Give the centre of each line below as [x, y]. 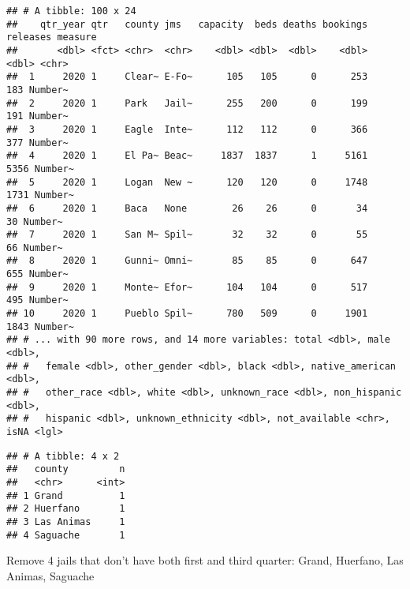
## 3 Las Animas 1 [66, 521]
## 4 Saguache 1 [66, 535]
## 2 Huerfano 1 [66, 509]
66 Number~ [35, 248]
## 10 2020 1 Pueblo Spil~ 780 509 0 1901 [187, 314]
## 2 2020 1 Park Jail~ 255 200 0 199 [187, 103]
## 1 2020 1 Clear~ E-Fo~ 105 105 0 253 [187, 77]
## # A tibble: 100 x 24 [71, 11]
